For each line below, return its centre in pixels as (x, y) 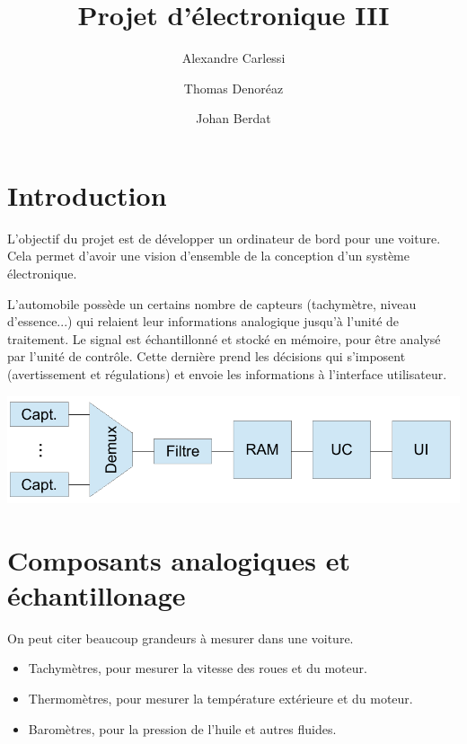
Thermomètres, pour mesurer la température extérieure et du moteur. (220, 698)
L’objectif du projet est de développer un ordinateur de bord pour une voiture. (224, 238)
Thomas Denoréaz (233, 88)
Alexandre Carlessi (233, 58)
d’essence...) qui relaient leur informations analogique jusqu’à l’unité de (203, 321)
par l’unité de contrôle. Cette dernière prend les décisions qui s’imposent (207, 356)
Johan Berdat (233, 118)
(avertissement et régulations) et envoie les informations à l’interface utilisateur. (227, 374)
